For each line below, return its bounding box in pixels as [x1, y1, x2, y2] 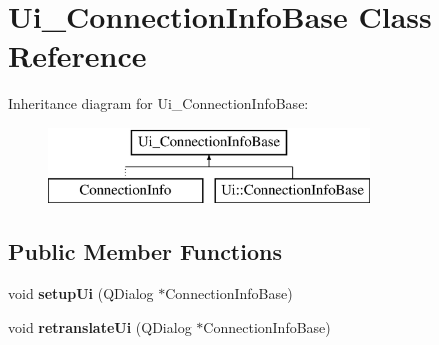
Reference [8, 35, 147, 76]
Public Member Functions [8, 236, 282, 267]
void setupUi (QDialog [8, 283, 154, 304]
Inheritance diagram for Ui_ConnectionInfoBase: [8, 93, 309, 114]
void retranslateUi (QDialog [8, 316, 192, 337]
